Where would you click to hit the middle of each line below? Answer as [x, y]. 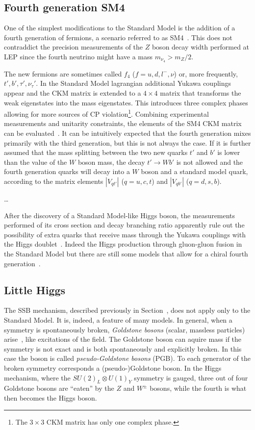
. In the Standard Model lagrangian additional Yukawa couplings [134, 83]
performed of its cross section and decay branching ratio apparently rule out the [124, 225]
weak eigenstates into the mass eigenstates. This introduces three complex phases [126, 102]
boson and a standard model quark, [194, 171]
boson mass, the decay [111, 162]
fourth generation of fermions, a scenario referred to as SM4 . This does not [118, 37]
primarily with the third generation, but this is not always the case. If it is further [127, 142]
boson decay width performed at [201, 47]
